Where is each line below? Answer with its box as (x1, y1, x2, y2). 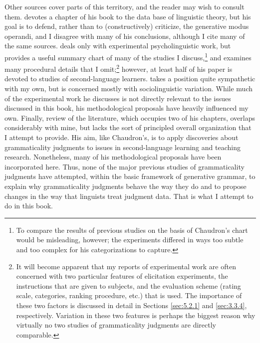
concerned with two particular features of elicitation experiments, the (16, 271, 228, 281)
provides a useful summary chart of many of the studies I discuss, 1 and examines (4, 50, 252, 62)
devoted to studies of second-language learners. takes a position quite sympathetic (4, 73, 256, 84)
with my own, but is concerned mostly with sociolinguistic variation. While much (4, 83, 253, 94)
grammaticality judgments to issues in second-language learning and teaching (4, 142, 241, 152)
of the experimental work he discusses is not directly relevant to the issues (4, 93, 231, 103)
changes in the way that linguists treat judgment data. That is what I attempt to (4, 190, 254, 201)
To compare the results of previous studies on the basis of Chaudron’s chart (16, 224, 248, 235)
